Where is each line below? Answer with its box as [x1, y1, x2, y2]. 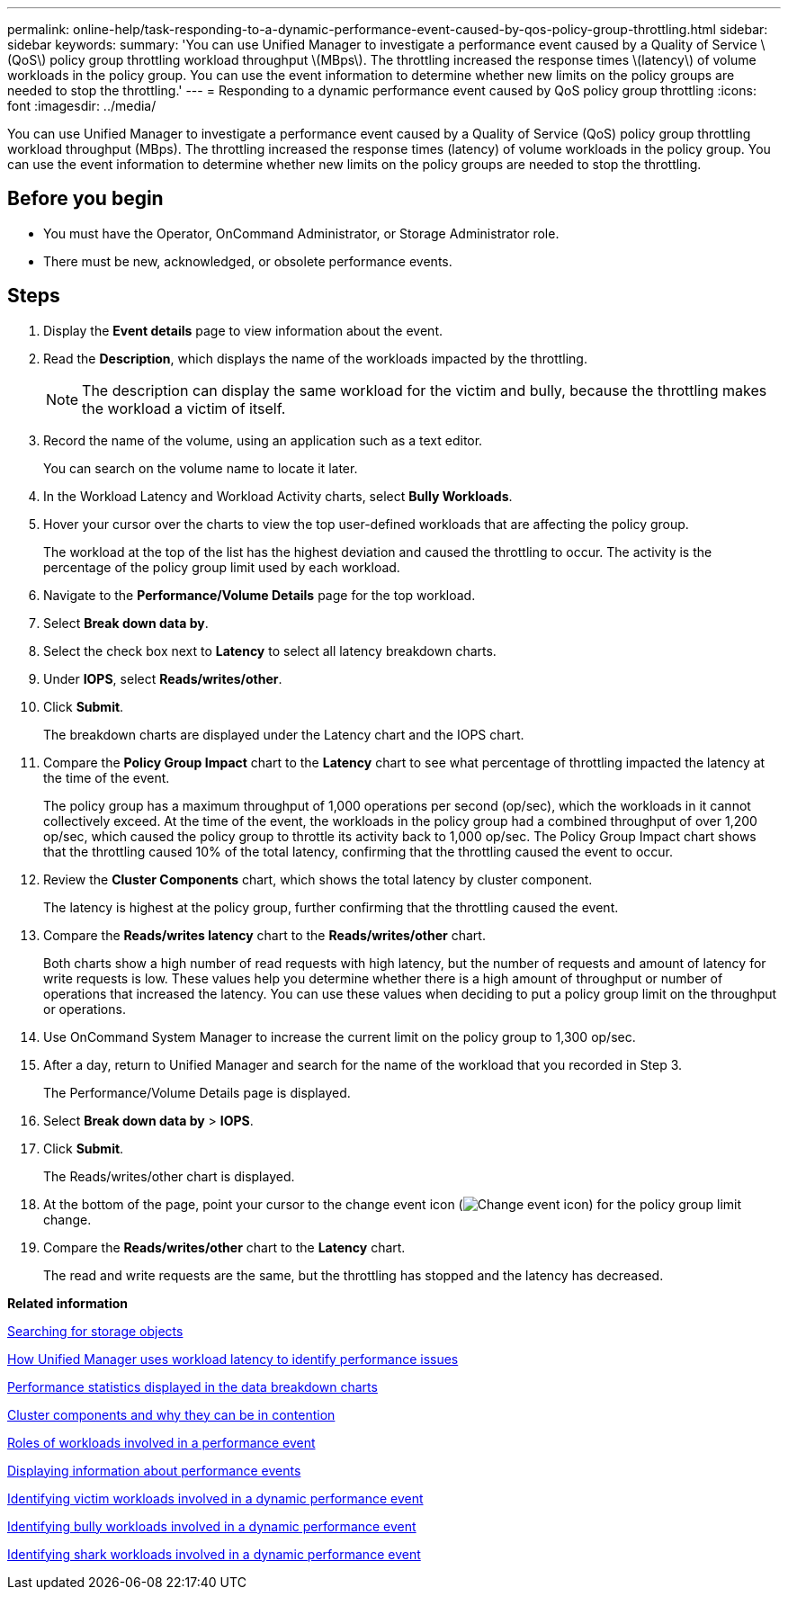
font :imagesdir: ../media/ [7, 98, 157, 113]
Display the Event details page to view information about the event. [43, 322, 443, 338]
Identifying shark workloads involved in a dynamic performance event [7, 1546, 421, 1562]
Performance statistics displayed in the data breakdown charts [7, 1378, 378, 1395]
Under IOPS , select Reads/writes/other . [43, 670, 282, 686]
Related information [7, 1295, 129, 1311]
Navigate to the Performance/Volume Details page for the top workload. [43, 587, 476, 603]
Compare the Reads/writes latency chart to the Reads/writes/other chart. [43, 927, 486, 943]
